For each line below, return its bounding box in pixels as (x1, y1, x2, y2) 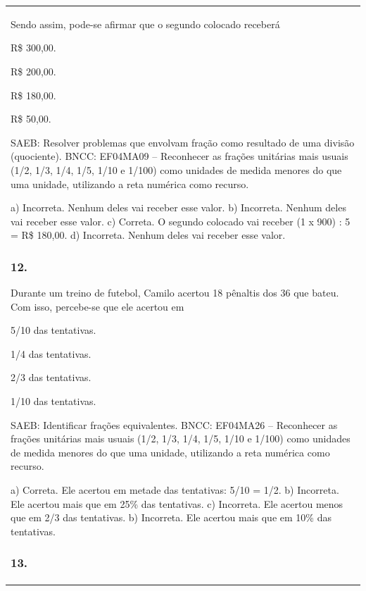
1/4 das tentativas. (11, 346, 91, 361)
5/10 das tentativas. (11, 323, 96, 337)
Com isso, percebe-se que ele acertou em (11, 299, 184, 313)
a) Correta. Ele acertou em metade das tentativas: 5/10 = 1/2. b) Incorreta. (11, 483, 339, 497)
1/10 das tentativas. (11, 394, 96, 409)
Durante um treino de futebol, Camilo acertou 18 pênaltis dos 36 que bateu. (11, 285, 339, 300)
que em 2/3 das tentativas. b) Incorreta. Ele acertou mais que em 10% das (11, 510, 332, 525)
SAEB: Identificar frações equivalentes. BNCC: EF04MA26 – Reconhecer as (11, 417, 338, 432)
